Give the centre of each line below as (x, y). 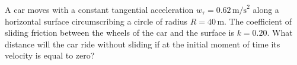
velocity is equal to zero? (50, 55)
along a (266, 9)
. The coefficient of (258, 21)
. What (280, 32)
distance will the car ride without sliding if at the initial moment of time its (143, 44)
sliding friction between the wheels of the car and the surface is (119, 32)
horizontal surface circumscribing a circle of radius (96, 21)
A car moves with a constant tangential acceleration (99, 9)
